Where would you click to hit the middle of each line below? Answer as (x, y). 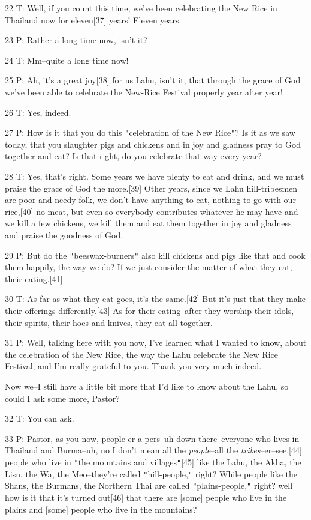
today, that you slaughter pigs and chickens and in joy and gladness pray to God (153, 144)
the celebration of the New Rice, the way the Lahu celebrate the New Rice (141, 354)
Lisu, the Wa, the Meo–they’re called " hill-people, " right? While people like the (151, 473)
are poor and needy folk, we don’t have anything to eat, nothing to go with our (150, 200)
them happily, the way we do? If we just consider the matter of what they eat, (149, 267)
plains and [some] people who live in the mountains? (101, 509)
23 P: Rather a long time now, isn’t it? (76, 40)
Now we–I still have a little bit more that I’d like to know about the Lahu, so (147, 386)
